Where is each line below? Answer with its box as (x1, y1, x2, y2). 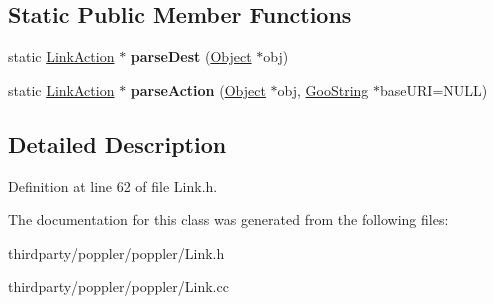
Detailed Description (8, 128, 227, 159)
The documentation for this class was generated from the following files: (8, 209, 449, 230)
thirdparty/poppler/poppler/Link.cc (8, 276, 229, 297)
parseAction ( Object (130, 79, 266, 100)
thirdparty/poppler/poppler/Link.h (8, 242, 225, 263)
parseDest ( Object (130, 46, 252, 67)
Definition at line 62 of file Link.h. (8, 175, 218, 196)
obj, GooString (277, 79, 369, 100)
